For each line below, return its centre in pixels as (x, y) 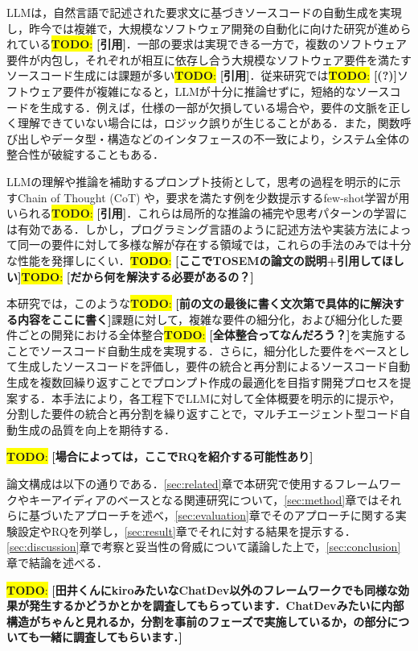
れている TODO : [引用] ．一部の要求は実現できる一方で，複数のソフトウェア (207, 44)
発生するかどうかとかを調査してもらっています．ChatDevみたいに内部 (216, 605)
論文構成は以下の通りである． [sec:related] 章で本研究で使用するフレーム (193, 484)
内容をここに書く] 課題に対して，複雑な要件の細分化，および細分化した (205, 319)
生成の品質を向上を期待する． (96, 429)
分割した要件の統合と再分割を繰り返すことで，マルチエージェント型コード (203, 414)
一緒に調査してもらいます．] (111, 637)
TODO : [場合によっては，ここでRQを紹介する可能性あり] (160, 456)
